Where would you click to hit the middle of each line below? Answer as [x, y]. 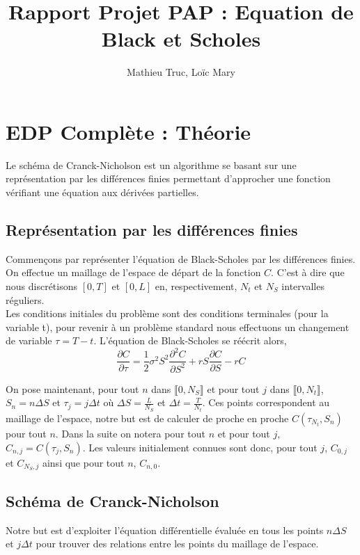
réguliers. [25, 299]
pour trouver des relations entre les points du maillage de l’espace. [177, 544]
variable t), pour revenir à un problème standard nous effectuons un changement [178, 327]
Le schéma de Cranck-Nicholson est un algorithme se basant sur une [151, 164]
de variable [29, 340]
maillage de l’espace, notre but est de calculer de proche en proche [147, 418]
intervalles [303, 286]
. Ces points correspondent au [266, 402]
